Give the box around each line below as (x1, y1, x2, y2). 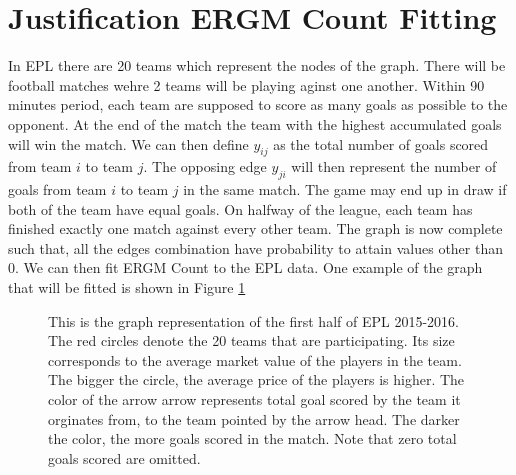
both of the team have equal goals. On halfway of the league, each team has (8, 198, 473, 219)
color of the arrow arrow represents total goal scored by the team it (48, 389, 461, 410)
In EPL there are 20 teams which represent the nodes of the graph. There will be (8, 55, 506, 76)
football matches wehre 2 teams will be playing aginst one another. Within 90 (8, 74, 485, 95)
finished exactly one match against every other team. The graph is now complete (8, 218, 503, 239)
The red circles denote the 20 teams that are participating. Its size (48, 330, 455, 351)
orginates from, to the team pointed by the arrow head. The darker (48, 408, 460, 429)
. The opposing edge (143, 156, 267, 177)
